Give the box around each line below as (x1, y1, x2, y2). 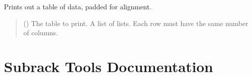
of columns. (23, 27, 58, 38)
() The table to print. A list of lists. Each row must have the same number (23, 18, 249, 28)
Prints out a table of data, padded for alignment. (4, 1, 152, 11)
